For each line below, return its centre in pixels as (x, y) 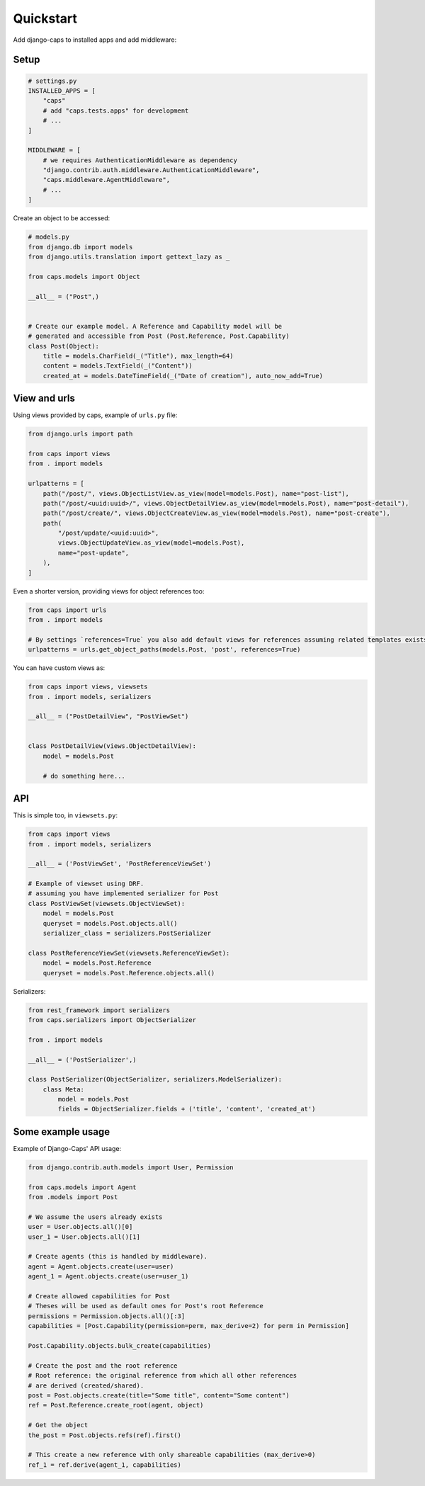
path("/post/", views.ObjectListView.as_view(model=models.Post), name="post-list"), (196, 493)
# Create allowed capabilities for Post (99, 1297)
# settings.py (52, 81)
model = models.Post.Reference (97, 963)
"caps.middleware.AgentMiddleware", (106, 180)
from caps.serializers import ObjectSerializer (112, 1020)
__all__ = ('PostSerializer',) (83, 1060)
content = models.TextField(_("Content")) (118, 366)
